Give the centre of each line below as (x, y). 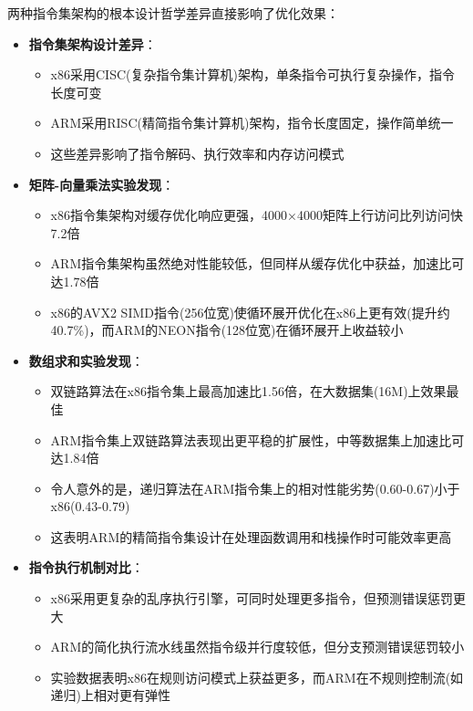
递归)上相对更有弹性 (111, 695)
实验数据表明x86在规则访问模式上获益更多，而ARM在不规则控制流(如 (257, 677)
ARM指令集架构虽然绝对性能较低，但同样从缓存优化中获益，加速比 (251, 263)
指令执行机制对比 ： (86, 567)
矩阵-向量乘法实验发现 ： (102, 184)
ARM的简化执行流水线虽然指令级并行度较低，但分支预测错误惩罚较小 (257, 647)
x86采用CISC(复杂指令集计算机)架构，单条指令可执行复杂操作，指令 (252, 74)
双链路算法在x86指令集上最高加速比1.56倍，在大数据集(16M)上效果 (248, 391)
